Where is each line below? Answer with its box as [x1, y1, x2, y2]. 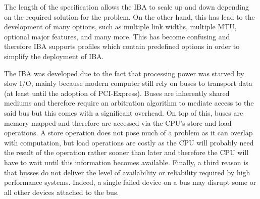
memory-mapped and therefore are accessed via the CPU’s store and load [4, 117, 232, 128]
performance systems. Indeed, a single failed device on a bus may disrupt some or [4, 177, 256, 187]
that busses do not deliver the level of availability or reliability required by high [4, 167, 250, 177]
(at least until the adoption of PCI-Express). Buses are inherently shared [4, 87, 230, 98]
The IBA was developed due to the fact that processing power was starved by [4, 68, 244, 78]
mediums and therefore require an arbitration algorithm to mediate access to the [4, 97, 254, 108]
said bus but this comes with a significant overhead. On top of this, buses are [4, 107, 243, 118]
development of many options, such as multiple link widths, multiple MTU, [4, 21, 237, 32]
